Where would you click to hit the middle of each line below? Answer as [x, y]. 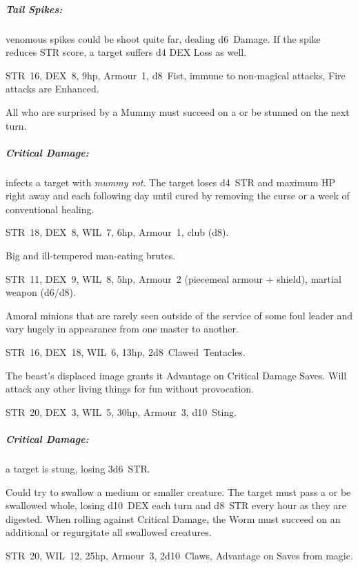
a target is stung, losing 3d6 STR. [78, 468]
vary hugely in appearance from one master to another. [122, 329]
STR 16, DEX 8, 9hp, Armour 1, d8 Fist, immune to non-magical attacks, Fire [176, 75]
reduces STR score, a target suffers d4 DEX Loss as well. [126, 52]
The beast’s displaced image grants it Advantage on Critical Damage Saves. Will [176, 375]
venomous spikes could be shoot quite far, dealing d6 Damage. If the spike [163, 38]
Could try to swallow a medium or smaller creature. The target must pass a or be [178, 491]
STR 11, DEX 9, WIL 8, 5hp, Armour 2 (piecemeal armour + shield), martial [173, 278]
